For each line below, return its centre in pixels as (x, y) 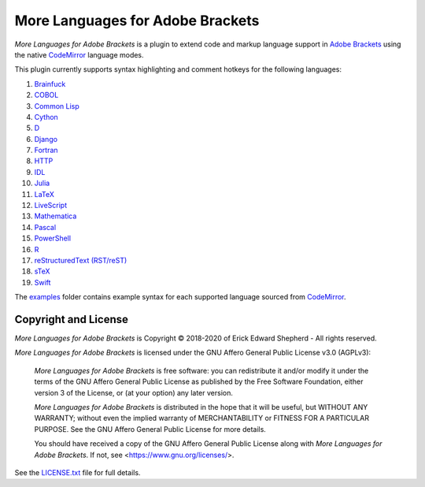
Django (46, 139)
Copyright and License (72, 319)
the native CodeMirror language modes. (79, 54)
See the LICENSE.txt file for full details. (78, 472)
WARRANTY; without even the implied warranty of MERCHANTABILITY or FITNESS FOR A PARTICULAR (202, 418)
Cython (46, 117)
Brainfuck (50, 84)
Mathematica (55, 216)
